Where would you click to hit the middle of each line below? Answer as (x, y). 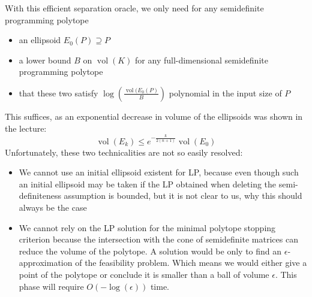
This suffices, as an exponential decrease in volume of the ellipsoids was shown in (154, 116)
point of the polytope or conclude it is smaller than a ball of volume (144, 274)
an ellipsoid (40, 40)
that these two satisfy (58, 93)
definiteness (40, 196)
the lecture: (26, 128)
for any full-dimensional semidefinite (202, 60)
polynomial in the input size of (225, 93)
